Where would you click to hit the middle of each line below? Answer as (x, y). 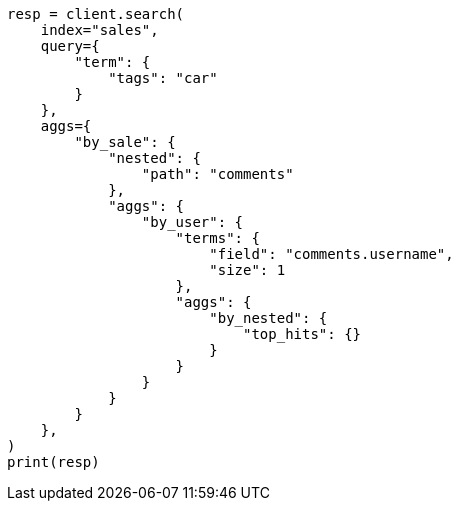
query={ (70, 46)
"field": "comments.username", (331, 254)
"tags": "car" (163, 78)
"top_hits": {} (302, 334)
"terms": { (217, 238)
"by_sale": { (125, 142)
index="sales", (99, 30)
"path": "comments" (217, 174)
